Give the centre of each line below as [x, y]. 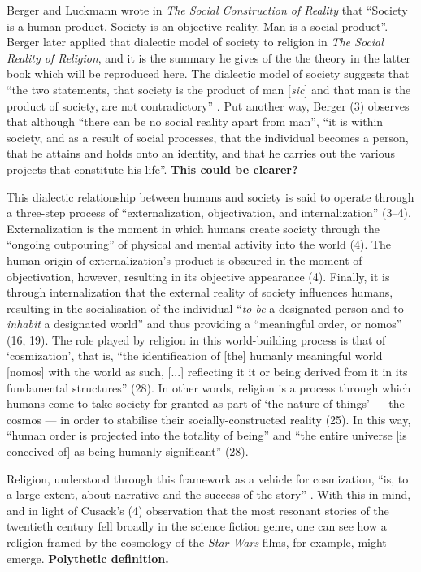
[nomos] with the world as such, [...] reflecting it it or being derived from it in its [207, 372]
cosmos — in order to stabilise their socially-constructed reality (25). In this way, [209, 419]
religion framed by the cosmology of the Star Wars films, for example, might [197, 542]
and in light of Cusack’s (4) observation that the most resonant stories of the [198, 510]
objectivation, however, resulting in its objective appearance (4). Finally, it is [198, 276]
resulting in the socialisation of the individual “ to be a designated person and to [205, 308]
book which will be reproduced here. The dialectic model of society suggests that [208, 74]
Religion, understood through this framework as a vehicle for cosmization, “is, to [208, 478]
